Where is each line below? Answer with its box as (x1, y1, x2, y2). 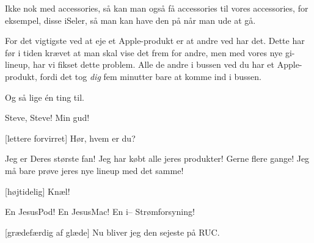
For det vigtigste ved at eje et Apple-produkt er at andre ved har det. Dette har (5, 34, 305, 47)
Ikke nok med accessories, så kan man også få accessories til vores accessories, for (5, 2, 309, 14)
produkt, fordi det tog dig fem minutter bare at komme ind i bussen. (5, 70, 261, 82)
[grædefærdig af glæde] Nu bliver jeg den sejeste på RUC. (5, 225, 220, 238)
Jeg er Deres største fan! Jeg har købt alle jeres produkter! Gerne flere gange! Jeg (5, 152, 310, 165)
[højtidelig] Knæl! (5, 184, 70, 197)
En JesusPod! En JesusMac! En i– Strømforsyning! (5, 205, 195, 218)
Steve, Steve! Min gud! (5, 111, 90, 124)
